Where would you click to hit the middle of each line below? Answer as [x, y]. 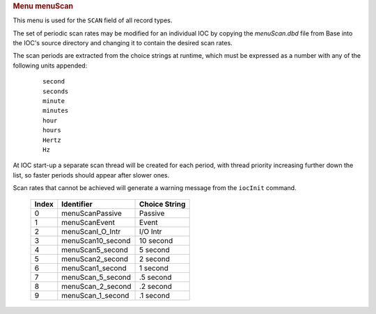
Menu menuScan [43, 6]
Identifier [77, 204]
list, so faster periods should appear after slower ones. [91, 175]
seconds [56, 91]
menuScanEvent [88, 222]
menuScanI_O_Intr [91, 231]
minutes [56, 111]
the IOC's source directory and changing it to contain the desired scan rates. [123, 43]
